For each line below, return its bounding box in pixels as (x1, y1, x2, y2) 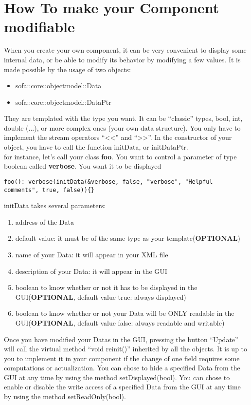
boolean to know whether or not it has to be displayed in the (15, 282, 197, 292)
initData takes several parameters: (4, 200, 106, 211)
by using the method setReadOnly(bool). (4, 391, 126, 402)
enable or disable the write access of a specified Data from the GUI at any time (4, 382, 241, 392)
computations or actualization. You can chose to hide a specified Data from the (4, 363, 240, 373)
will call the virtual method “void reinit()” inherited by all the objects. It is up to (4, 344, 248, 354)
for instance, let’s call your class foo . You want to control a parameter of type (4, 151, 237, 161)
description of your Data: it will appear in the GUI (15, 266, 167, 276)
